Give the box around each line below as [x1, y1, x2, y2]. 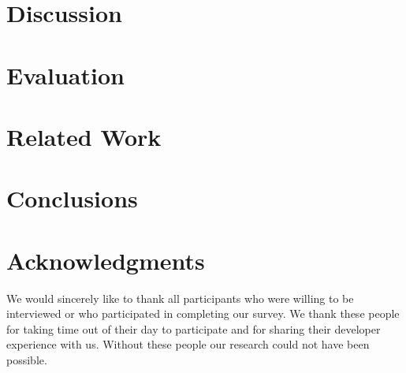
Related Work [6, 120, 162, 152]
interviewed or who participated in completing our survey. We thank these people [6, 305, 400, 322]
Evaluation [6, 58, 125, 91]
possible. [6, 352, 47, 367]
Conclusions [6, 182, 138, 214]
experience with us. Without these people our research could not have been [6, 336, 370, 352]
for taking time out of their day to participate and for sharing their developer [6, 320, 381, 337]
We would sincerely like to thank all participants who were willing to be [6, 289, 354, 306]
